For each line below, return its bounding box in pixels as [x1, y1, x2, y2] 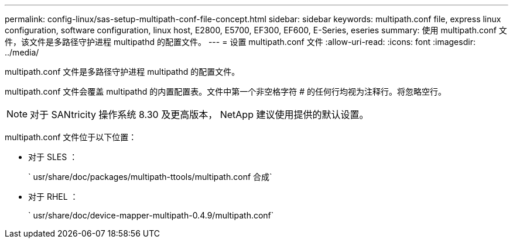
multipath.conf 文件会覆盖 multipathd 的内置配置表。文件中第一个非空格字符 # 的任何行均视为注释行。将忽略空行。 [5, 86, 447, 96]
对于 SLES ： [28, 152, 78, 162]
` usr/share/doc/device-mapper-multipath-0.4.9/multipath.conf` [28, 210, 274, 220]
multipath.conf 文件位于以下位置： [5, 132, 137, 142]
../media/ [5, 47, 39, 57]
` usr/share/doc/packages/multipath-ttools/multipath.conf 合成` [28, 172, 272, 182]
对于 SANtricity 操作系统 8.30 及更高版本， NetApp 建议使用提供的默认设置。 [30, 109, 369, 120]
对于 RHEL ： [28, 192, 78, 202]
